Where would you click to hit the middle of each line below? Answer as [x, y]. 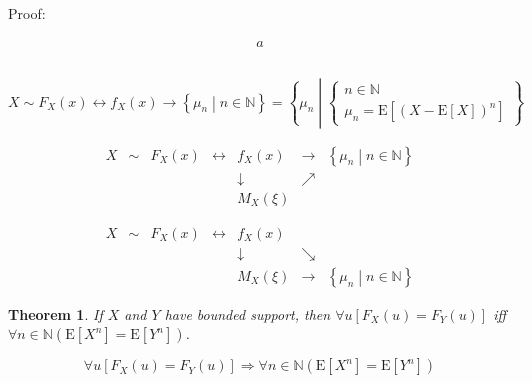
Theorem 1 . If [55, 313]
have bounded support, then [247, 313]
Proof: [27, 13]
